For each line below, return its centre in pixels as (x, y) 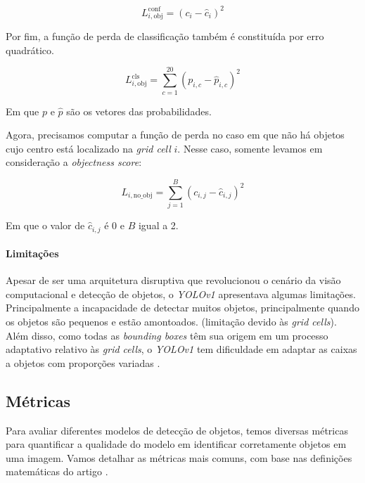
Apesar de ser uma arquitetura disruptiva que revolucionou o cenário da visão (173, 280)
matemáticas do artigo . (57, 471)
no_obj (143, 196)
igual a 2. (158, 225)
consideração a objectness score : (74, 162)
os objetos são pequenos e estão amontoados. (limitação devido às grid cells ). (171, 322)
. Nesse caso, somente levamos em (250, 148)
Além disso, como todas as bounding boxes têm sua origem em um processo (167, 335)
